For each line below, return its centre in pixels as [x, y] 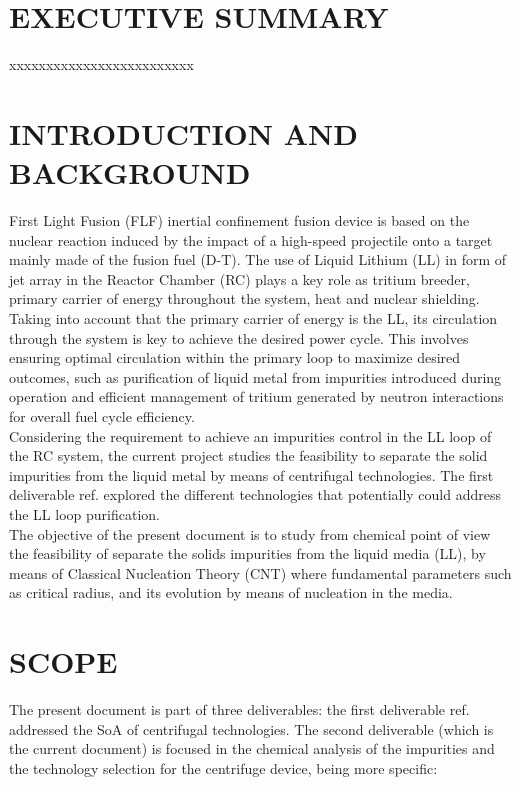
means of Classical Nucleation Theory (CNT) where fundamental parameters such [260, 572]
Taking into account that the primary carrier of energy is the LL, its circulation [253, 318]
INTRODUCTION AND [183, 132]
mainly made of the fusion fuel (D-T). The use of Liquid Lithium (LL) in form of [258, 259]
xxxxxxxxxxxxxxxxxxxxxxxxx [101, 64]
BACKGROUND [130, 172]
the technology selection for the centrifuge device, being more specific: [223, 767]
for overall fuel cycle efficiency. [102, 415]
